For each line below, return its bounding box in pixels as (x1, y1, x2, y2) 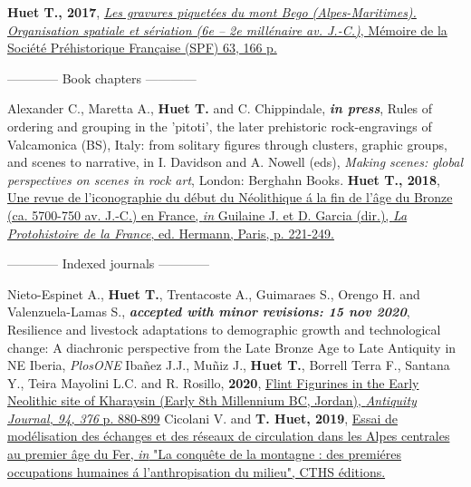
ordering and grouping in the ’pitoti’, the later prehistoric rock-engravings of (7, 116, 432, 135)
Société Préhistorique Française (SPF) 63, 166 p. (7, 38, 277, 57)
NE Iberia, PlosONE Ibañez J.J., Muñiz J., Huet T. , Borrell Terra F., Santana (7, 356, 450, 375)
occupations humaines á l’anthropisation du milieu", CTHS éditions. (7, 462, 386, 481)
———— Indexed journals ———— (7, 254, 209, 273)
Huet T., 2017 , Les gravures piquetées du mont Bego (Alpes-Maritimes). (7, 3, 417, 21)
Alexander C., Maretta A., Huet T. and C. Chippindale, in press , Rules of (7, 99, 433, 118)
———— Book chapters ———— (7, 68, 197, 87)
